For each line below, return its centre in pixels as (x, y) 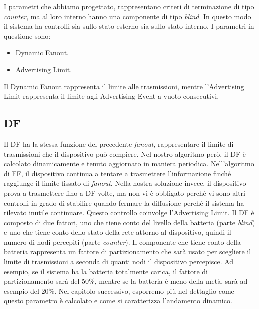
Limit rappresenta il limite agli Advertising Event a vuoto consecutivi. (112, 96)
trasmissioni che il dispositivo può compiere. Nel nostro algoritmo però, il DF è (125, 153)
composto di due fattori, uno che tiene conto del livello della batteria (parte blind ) (130, 222)
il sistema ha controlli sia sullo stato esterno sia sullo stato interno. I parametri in (129, 26)
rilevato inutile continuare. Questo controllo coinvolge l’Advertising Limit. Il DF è (129, 213)
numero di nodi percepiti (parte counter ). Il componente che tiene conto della (122, 242)
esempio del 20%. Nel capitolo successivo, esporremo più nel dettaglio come (119, 291)
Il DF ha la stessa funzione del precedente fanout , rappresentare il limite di (119, 143)
